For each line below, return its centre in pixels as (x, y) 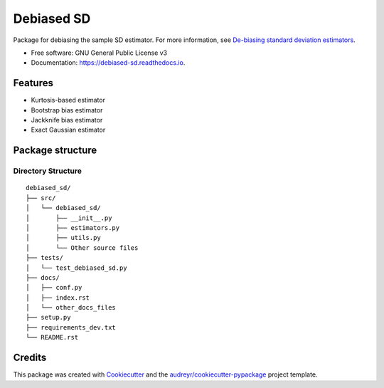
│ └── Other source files (82, 248)
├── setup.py (48, 318)
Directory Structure (47, 171)
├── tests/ (45, 258)
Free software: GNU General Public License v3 (99, 53)
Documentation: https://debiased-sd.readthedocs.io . (108, 63)
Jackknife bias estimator (67, 120)
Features (33, 83)
